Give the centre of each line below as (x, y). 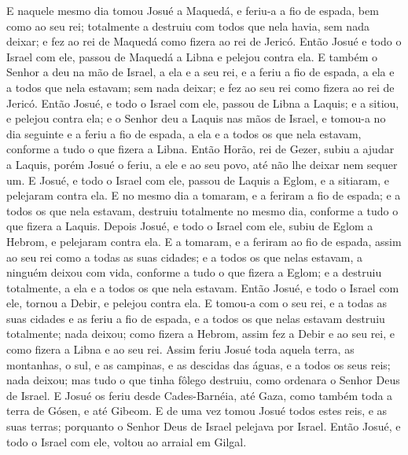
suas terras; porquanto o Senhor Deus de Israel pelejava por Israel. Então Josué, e (204, 426)
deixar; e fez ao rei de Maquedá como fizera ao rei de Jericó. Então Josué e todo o (204, 41)
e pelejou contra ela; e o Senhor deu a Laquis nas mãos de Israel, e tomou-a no (196, 118)
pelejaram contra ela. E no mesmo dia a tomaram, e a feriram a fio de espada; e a (204, 195)
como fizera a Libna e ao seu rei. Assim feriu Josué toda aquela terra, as (180, 349)
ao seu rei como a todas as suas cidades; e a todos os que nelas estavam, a (184, 257)
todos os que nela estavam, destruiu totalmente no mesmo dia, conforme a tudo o (202, 210)
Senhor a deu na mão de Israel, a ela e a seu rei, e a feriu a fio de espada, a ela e (200, 72)
